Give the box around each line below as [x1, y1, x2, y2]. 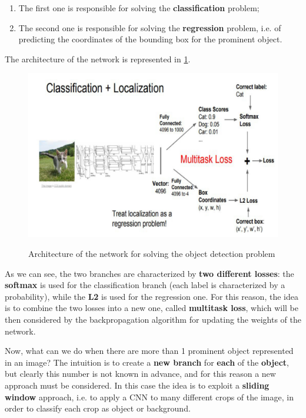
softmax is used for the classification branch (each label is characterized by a [5, 279, 285, 291]
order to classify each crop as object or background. [5, 402, 191, 414]
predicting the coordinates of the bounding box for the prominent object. [18, 33, 282, 45]
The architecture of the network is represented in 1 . [5, 52, 191, 65]
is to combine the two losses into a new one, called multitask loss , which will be [5, 302, 298, 314]
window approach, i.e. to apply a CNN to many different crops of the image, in [5, 390, 294, 403]
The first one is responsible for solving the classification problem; [18, 2, 260, 14]
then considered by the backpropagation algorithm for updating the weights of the [5, 313, 301, 326]
